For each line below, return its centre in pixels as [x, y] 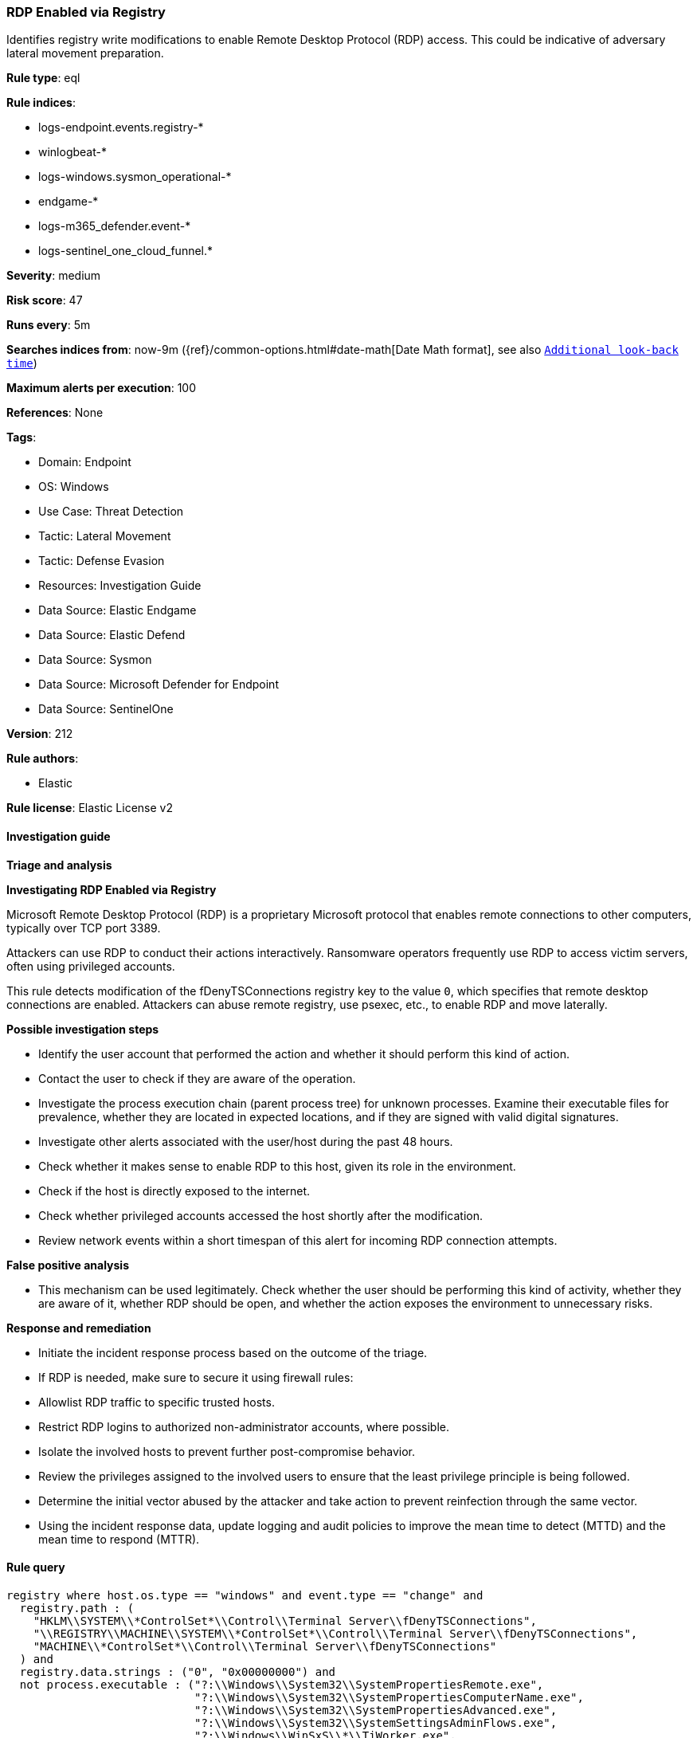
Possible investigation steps [83, 1029]
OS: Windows [74, 487]
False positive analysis [68, 1265]
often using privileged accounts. [91, 966]
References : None [55, 413]
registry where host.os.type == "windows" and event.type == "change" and [245, 1595]
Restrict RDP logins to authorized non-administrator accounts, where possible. [244, 1426]
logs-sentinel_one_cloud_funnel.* [126, 251]
